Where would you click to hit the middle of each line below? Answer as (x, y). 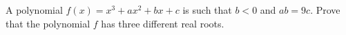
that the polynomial (48, 23)
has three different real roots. (163, 23)
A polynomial (34, 10)
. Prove (325, 10)
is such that (207, 10)
